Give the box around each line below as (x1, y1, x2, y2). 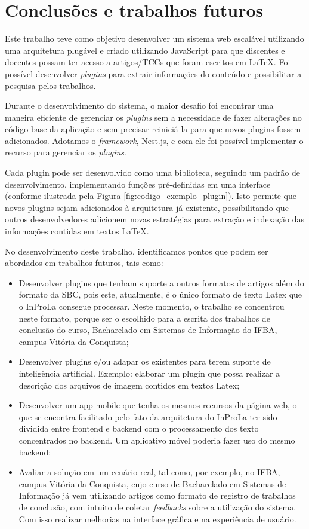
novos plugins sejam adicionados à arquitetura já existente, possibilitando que (5, 201, 289, 213)
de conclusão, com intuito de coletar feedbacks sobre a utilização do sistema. (18, 500, 296, 513)
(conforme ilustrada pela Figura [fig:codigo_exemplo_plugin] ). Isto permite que (5, 189, 297, 202)
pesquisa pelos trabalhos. (5, 79, 96, 91)
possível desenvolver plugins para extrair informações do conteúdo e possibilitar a (5, 67, 302, 79)
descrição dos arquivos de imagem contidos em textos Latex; (18, 378, 240, 391)
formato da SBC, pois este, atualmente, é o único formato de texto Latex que (18, 288, 302, 301)
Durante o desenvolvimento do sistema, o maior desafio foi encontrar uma (5, 99, 274, 112)
